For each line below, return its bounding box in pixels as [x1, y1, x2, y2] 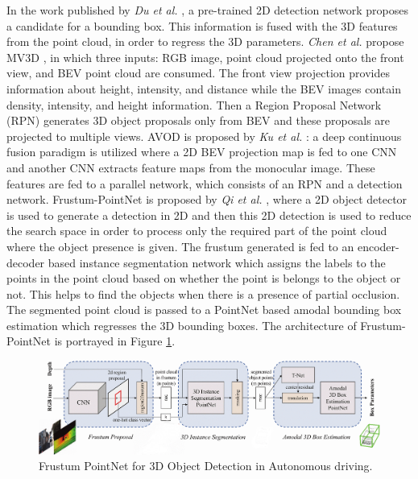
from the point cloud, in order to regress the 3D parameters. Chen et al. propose [6, 33, 404, 50]
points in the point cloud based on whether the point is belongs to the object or [6, 270, 401, 287]
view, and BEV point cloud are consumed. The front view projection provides [6, 64, 390, 81]
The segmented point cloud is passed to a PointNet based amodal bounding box [6, 301, 402, 318]
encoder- [357, 237, 399, 254]
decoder [6, 254, 45, 270]
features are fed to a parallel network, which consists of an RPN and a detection [6, 175, 403, 192]
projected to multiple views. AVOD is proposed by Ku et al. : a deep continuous [6, 127, 402, 144]
